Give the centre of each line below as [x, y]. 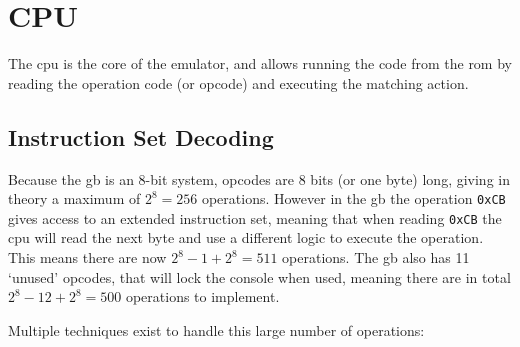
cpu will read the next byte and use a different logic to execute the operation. [246, 237]
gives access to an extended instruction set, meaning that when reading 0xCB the [255, 217]
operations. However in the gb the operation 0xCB [353, 198]
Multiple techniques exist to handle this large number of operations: [216, 329]
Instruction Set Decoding [141, 136]
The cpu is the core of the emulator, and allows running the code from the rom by [260, 63]
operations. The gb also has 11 [376, 257]
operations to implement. [202, 296]
